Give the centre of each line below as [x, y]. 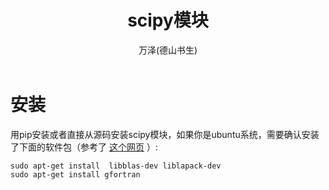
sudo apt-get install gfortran [75, 174]
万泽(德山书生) [168, 50]
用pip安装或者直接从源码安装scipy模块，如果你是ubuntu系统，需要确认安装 [165, 134]
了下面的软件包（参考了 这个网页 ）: [84, 147]
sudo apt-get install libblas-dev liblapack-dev [116, 166]
